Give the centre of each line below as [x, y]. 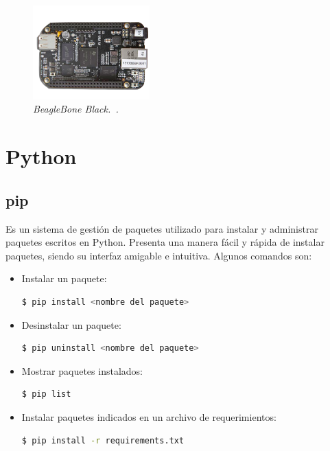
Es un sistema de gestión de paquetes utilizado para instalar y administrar [162, 228]
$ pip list [46, 394]
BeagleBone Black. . [76, 109]
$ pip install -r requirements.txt [103, 440]
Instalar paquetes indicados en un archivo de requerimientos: [149, 417]
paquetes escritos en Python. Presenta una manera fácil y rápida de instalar [165, 242]
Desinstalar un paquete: [71, 324]
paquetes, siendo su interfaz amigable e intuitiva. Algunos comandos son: [159, 255]
